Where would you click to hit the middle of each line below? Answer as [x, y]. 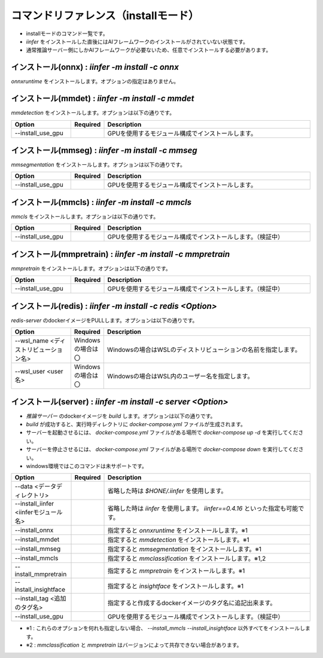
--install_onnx [34, 530]
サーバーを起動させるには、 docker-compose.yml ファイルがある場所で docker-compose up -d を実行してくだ [162, 433]
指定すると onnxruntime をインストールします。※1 [178, 531]
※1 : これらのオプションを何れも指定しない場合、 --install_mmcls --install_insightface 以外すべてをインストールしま [168, 628]
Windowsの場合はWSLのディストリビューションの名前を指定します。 [204, 350]
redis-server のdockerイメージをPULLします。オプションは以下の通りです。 [104, 320]
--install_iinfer [34, 504]
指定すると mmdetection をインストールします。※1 [178, 540]
